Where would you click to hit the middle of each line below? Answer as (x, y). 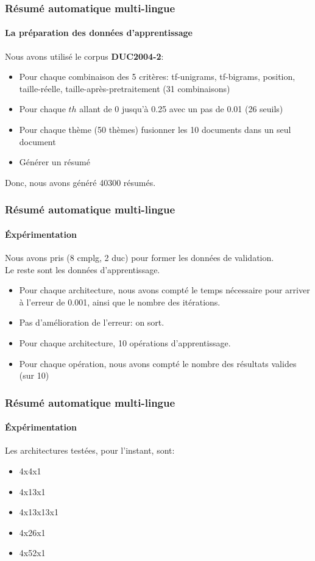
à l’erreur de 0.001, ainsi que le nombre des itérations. (120, 302)
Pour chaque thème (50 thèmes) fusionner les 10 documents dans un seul (155, 130)
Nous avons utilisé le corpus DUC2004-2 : (84, 56)
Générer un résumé (55, 162)
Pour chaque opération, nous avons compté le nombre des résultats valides (158, 363)
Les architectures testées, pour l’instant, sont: (90, 450)
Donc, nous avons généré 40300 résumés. (80, 182)
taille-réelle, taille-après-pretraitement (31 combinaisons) (125, 88)
